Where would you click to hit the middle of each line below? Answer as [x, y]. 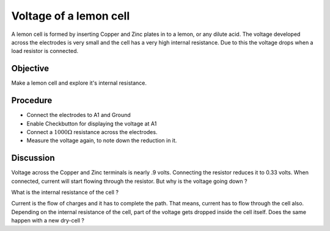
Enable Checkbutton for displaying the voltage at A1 [92, 123]
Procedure [32, 101]
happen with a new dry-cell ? [48, 221]
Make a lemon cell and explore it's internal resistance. [79, 83]
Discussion [33, 158]
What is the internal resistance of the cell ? [65, 192]
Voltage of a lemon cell [71, 16]
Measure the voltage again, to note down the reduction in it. [102, 141]
